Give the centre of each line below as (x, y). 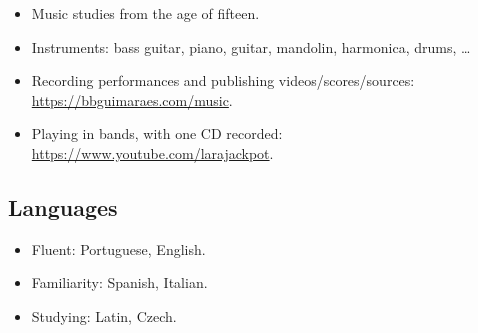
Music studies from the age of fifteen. (145, 13)
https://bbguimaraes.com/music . (132, 99)
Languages (63, 206)
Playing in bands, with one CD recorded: (157, 133)
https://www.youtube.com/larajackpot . (152, 152)
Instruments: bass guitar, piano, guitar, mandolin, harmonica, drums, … (251, 46)
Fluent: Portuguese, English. (118, 248)
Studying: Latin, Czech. (104, 315)
